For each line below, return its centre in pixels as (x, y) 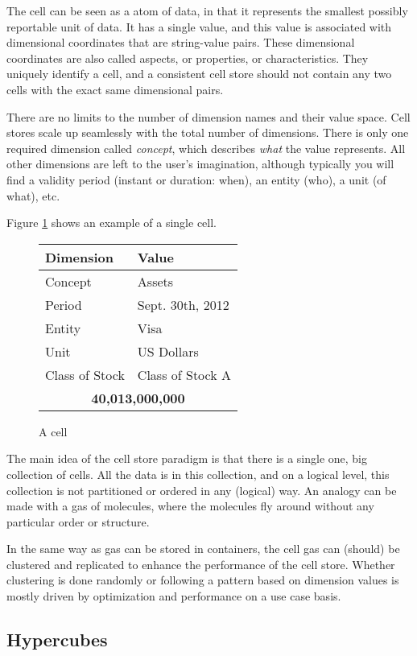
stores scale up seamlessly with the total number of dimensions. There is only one (208, 132)
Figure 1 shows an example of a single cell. (111, 223)
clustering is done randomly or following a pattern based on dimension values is (203, 580)
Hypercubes (57, 639)
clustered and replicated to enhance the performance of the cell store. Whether (201, 564)
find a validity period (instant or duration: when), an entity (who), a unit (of (196, 179)
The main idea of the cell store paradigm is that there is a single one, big (187, 458)
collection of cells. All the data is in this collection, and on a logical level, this (198, 474)
